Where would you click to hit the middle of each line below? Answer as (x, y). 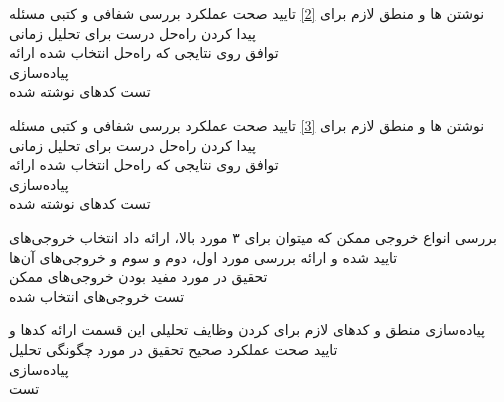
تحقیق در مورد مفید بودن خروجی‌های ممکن (138, 276)
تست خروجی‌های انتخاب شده (97, 295)
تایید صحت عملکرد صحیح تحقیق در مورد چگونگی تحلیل (173, 348)
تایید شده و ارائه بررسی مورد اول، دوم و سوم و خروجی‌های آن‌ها (203, 256)
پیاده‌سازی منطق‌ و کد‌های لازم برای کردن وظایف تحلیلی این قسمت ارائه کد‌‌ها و (247, 329)
